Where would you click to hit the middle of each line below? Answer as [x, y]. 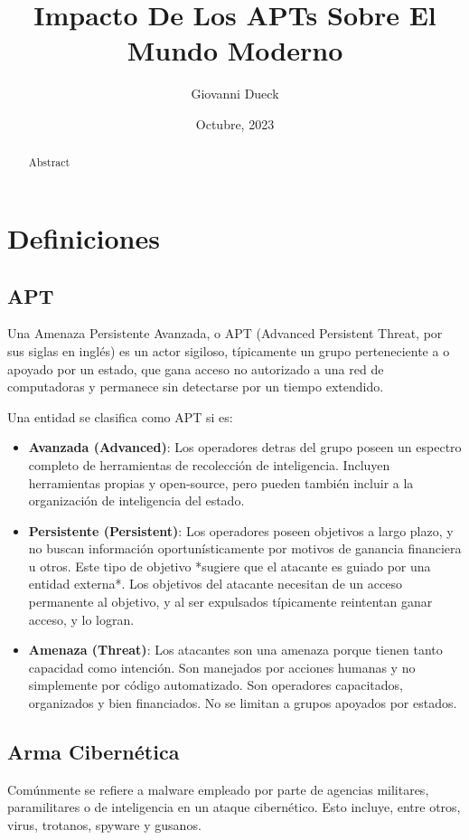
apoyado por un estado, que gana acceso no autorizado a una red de [196, 368]
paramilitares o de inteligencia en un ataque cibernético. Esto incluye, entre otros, [234, 807]
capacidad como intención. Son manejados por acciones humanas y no [222, 667]
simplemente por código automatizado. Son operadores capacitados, [216, 685]
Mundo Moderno [235, 50]
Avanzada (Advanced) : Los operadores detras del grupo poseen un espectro [245, 447]
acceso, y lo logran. [81, 619]
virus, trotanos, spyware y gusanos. [104, 825]
